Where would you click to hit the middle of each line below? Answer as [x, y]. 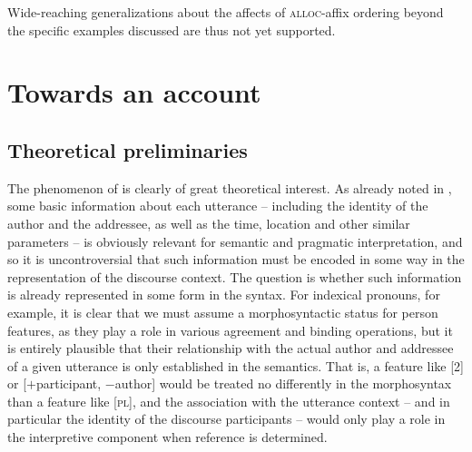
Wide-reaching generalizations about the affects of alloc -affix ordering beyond [226, 12]
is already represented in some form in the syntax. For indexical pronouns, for [224, 295]
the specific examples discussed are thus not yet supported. [172, 29]
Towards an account [134, 92]
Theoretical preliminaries [128, 149]
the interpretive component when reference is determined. [167, 437]
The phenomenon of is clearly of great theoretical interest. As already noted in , [230, 187]
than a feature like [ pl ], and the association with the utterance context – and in [229, 401]
